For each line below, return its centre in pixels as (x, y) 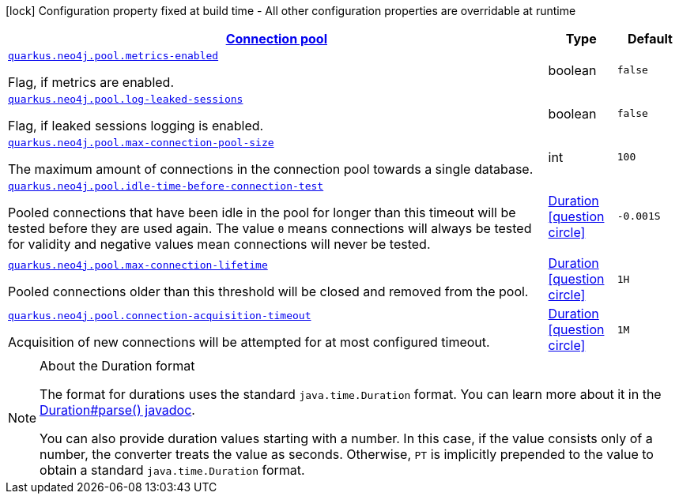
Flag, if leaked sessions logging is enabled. (136, 126)
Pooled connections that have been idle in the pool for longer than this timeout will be (262, 212)
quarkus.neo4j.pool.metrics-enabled (113, 56)
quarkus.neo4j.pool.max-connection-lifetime (138, 265)
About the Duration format (117, 366)
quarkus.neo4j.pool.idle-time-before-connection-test (166, 186)
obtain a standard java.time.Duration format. (172, 470)
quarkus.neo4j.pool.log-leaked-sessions (126, 99)
